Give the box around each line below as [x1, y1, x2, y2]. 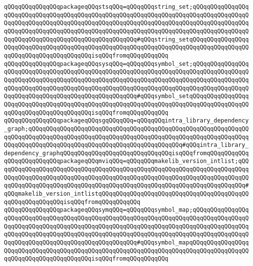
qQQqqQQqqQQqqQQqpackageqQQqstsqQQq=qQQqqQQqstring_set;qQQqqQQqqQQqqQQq [4, 3, 249, 10]
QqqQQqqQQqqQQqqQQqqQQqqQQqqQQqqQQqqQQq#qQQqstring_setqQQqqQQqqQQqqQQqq [4, 36, 249, 43]
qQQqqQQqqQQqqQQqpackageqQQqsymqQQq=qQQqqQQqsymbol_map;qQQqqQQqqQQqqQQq [4, 206, 249, 214]
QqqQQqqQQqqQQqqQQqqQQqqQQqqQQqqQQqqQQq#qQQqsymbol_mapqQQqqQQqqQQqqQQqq [4, 239, 249, 246]
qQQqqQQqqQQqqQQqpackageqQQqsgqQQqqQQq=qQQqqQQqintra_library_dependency [4, 117, 249, 124]
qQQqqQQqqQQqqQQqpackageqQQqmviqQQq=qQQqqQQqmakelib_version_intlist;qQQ [4, 158, 249, 165]
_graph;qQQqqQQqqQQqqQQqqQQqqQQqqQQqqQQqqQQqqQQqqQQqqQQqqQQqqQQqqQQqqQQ [4, 125, 249, 132]
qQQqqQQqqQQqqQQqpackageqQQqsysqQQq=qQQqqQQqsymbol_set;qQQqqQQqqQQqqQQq [4, 60, 249, 67]
